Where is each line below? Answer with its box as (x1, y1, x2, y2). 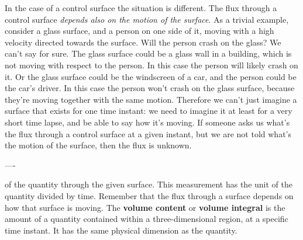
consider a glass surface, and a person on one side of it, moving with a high (5, 25, 274, 37)
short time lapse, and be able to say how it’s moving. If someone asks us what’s (5, 116, 290, 128)
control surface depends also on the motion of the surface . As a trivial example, (5, 13, 289, 25)
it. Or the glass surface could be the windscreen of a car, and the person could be (5, 70, 297, 82)
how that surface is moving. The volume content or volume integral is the (5, 201, 285, 213)
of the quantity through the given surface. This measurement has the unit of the (5, 178, 292, 190)
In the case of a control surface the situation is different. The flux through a (5, 2, 277, 13)
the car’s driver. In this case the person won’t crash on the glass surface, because (5, 82, 295, 94)
